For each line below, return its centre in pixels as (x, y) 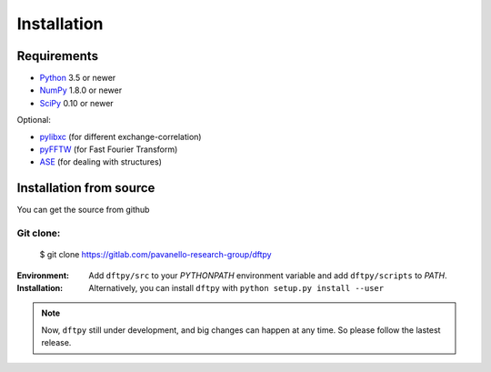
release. (56, 343)
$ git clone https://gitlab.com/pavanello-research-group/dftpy (155, 255)
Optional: (34, 120)
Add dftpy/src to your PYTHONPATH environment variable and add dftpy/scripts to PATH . (268, 275)
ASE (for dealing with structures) (101, 162)
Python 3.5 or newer (78, 78)
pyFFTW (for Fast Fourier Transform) (109, 149)
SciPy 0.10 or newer (76, 103)
